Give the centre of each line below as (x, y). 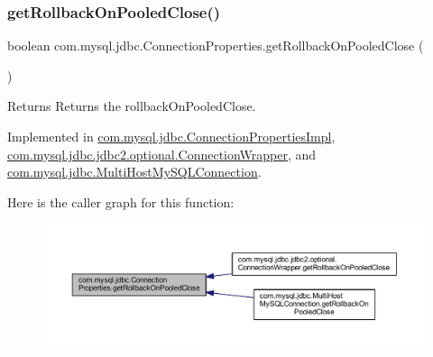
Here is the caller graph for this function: (121, 201)
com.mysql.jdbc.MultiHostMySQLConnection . (134, 172)
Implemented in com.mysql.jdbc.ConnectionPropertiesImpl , (171, 136)
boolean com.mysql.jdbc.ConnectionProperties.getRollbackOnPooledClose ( (216, 46)
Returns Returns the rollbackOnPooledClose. (132, 106)
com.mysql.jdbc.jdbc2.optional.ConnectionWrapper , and (162, 154)
